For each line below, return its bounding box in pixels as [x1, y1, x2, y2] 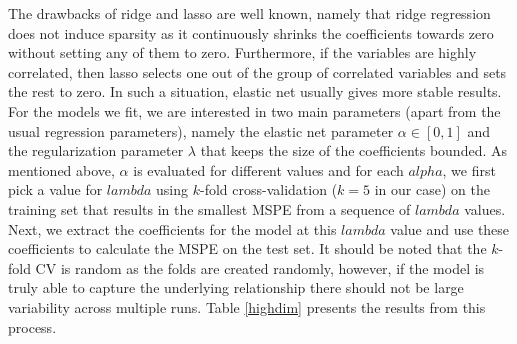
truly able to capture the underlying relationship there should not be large [8, 277, 464, 298]
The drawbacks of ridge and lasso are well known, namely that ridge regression [8, 3, 491, 23]
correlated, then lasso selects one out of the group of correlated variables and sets [8, 61, 507, 82]
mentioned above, [8, 159, 115, 180]
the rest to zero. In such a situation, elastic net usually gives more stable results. [8, 81, 502, 102]
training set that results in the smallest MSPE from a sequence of [8, 198, 411, 219]
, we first [442, 159, 496, 180]
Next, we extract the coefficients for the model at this [8, 218, 337, 239]
